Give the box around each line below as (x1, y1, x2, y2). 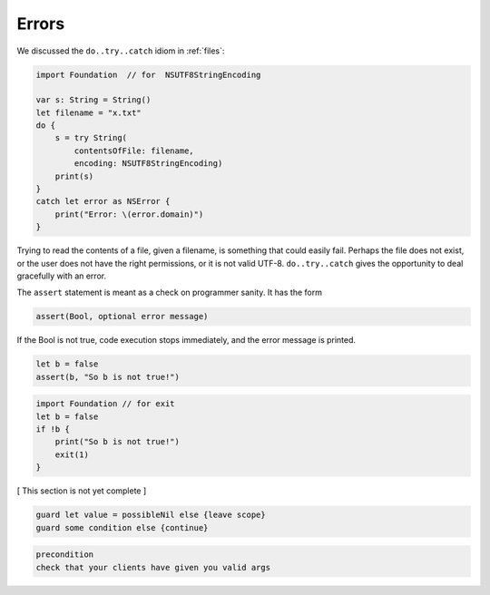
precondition (35, 550, 94, 560)
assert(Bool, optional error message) (35, 311, 209, 322)
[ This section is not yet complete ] (16, 485, 147, 496)
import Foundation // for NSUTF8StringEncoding (35, 69, 261, 80)
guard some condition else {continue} (35, 522, 209, 532)
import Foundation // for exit (35, 399, 176, 409)
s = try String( (54, 132, 127, 143)
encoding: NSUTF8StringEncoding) (73, 159, 223, 169)
